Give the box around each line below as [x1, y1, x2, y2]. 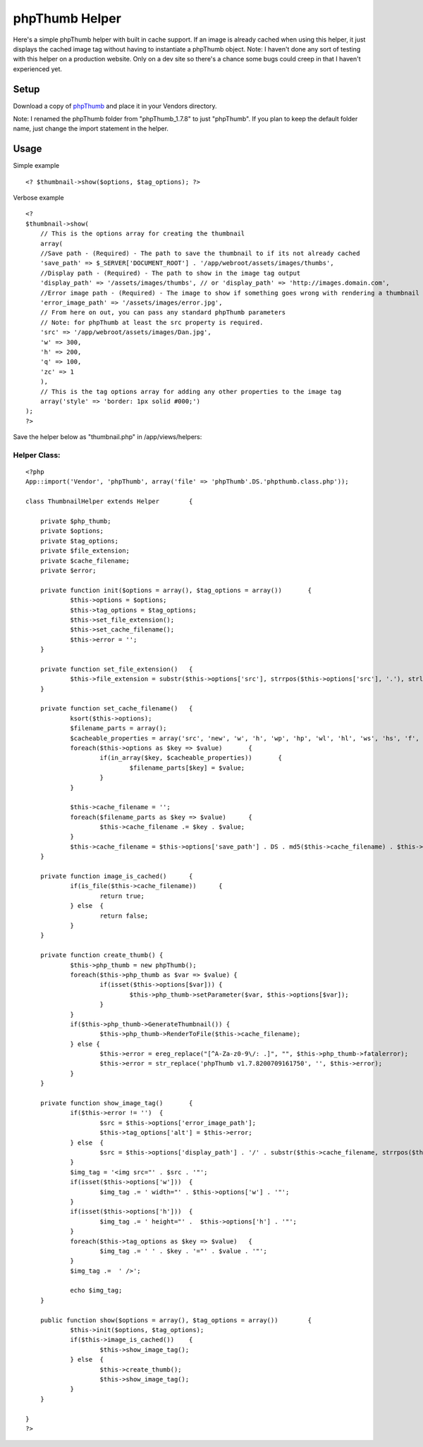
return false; [99, 911, 149, 920]
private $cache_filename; [39, 557, 130, 565]
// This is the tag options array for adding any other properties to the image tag [39, 388, 342, 395]
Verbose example [13, 194, 64, 202]
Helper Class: [13, 450, 61, 460]
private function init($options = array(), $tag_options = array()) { [39, 586, 312, 594]
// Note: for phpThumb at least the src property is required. [39, 318, 264, 326]
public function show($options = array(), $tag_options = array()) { [39, 1316, 312, 1324]
